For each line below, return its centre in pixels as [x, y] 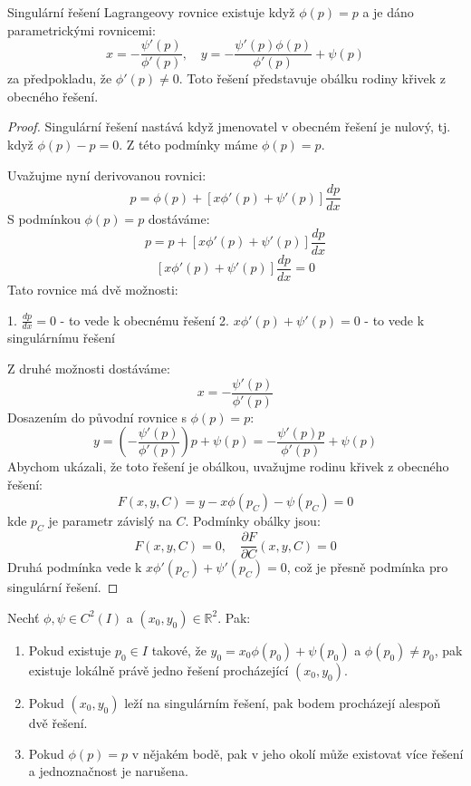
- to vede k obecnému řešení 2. [144, 320]
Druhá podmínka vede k [75, 567]
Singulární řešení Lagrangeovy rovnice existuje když [151, 12]
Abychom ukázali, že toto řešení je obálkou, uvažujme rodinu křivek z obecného [228, 466]
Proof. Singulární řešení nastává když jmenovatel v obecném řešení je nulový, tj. [229, 126]
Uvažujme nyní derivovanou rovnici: [107, 175]
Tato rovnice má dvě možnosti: [93, 289]
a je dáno [388, 12]
